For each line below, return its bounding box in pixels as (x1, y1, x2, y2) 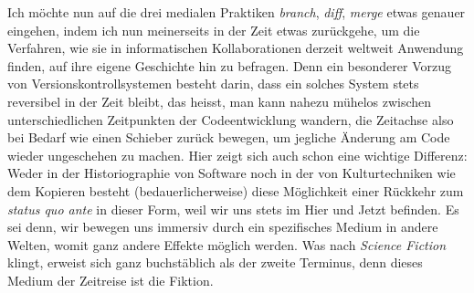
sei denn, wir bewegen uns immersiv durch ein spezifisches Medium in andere (7, 217, 438, 236)
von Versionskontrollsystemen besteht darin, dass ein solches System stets (7, 74, 419, 93)
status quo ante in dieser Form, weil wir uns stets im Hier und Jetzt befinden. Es (7, 199, 459, 218)
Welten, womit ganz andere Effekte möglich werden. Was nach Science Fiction (7, 235, 447, 254)
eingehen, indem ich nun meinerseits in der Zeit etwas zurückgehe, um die (7, 20, 420, 39)
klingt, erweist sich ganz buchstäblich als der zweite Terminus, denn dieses (7, 253, 423, 272)
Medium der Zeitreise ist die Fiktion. (7, 270, 214, 289)
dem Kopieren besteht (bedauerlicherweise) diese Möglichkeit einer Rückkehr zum (7, 181, 464, 200)
